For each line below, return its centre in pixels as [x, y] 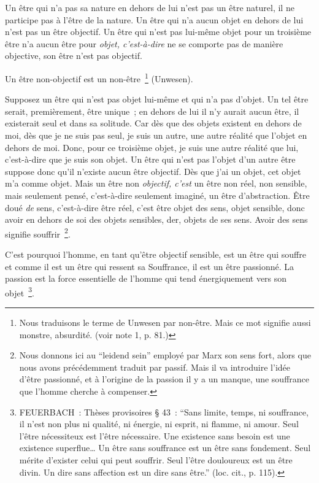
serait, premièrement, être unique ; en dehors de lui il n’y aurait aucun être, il [152, 111]
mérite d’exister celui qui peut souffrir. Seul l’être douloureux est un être [156, 459]
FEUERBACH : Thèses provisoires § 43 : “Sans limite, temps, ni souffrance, [164, 412]
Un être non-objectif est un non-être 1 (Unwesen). [99, 77]
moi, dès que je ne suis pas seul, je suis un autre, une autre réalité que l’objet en [156, 135]
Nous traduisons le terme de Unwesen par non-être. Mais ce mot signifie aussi [165, 323]
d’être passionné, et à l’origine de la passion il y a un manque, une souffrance [164, 379]
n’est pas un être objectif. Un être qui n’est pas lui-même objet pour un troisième [158, 32]
